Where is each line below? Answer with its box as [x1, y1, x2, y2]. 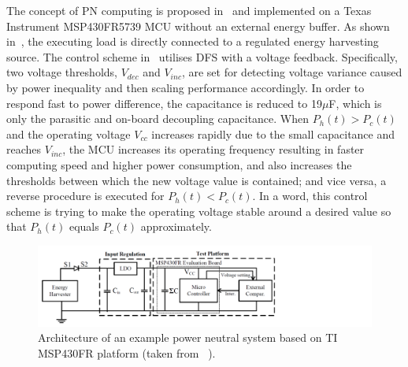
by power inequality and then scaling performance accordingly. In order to [6, 79, 365, 95]
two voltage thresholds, [6, 64, 117, 80]
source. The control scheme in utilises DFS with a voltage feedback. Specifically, [6, 48, 398, 65]
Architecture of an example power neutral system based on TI [38, 329, 338, 346]
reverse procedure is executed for [6, 187, 165, 204]
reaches [6, 141, 42, 158]
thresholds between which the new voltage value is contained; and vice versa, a [6, 172, 387, 188]
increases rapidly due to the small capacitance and [151, 125, 395, 142]
